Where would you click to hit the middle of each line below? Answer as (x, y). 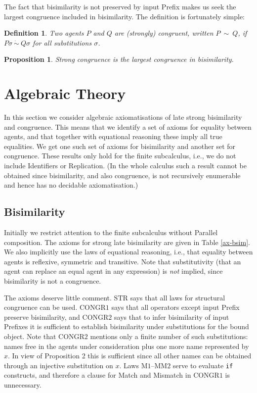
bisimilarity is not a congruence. (53, 281)
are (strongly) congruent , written (164, 33)
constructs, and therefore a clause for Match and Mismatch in (98, 375)
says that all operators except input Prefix (175, 307)
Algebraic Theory (65, 93)
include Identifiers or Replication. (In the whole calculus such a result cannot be (126, 166)
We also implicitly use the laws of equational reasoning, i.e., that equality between (128, 252)
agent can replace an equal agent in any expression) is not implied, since (113, 271)
